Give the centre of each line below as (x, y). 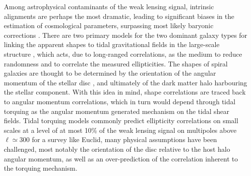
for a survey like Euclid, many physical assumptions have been (124, 139)
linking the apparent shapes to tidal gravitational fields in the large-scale (112, 44)
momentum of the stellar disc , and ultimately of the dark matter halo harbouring (125, 82)
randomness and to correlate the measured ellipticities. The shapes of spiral (116, 63)
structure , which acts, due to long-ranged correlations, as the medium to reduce (123, 54)
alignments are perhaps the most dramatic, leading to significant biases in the (119, 16)
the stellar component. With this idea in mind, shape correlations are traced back (125, 92)
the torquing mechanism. (41, 168)
